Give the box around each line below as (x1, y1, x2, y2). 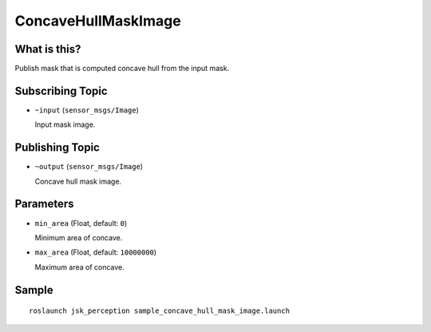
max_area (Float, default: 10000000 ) (34, 247, 157, 257)
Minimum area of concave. (34, 232, 123, 243)
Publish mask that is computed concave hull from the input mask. (14, 64, 230, 73)
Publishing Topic (14, 140, 100, 155)
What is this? (14, 42, 81, 56)
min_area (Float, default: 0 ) (34, 218, 128, 227)
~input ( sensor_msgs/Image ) (34, 105, 140, 115)
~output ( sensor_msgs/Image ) (34, 162, 144, 172)
